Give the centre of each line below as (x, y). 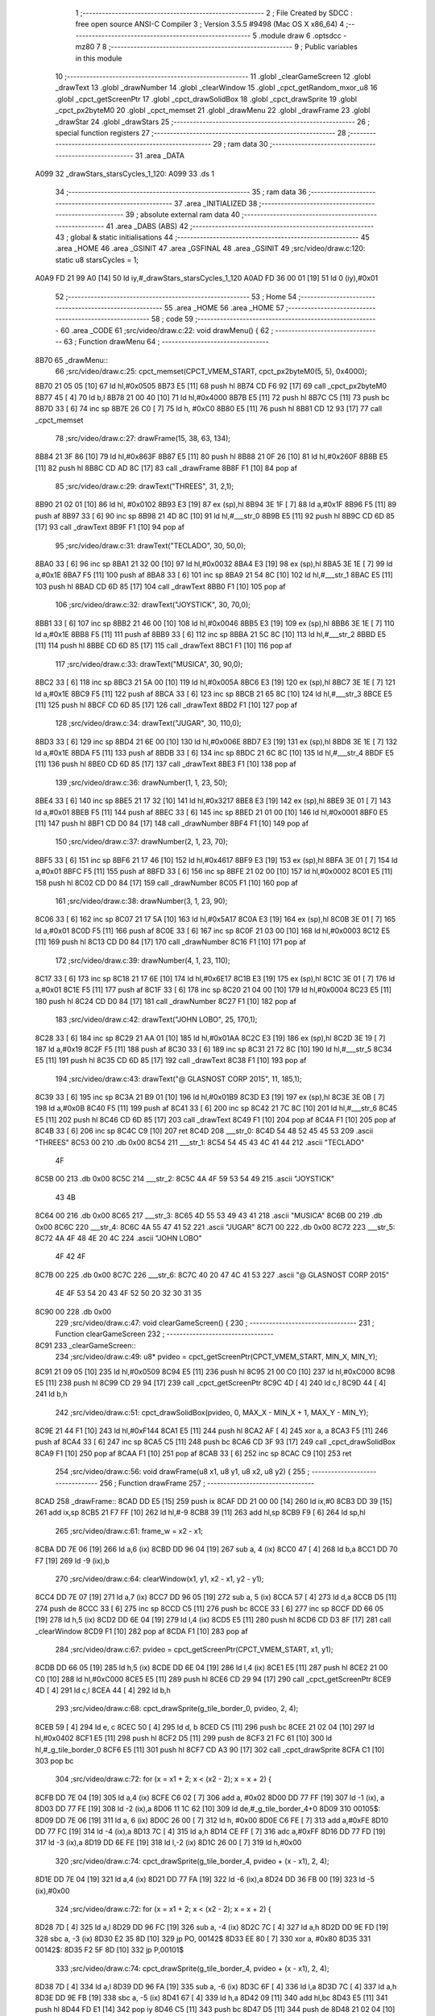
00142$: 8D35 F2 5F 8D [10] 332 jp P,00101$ (110, 1950)
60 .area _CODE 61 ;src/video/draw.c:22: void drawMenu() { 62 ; (167, 330)
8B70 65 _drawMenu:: (72, 360)
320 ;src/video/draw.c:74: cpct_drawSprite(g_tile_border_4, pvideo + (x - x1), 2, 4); (192, 1861)
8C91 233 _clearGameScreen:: (85, 1345)
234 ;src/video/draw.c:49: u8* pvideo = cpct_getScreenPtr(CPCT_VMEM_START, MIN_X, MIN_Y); (216, 1357)
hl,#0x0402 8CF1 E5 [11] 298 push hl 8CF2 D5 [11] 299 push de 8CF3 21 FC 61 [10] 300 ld (184, 1739)
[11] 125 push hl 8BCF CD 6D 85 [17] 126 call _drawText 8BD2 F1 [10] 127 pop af (166, 705)
